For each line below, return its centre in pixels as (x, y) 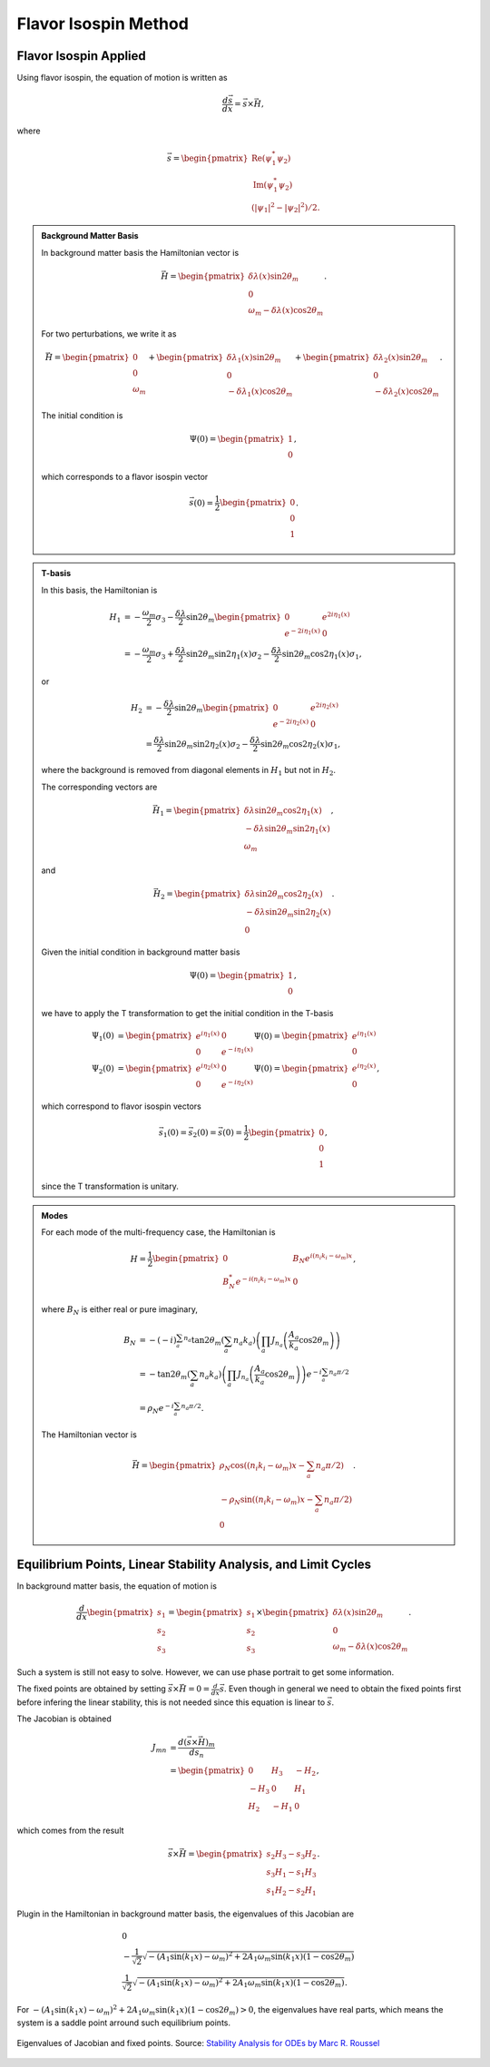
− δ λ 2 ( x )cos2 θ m (407, 392)
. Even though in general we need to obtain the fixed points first (343, 1689)
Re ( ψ (261, 158)
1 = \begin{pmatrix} (201, 811)
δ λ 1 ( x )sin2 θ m (254, 358)
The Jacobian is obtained (64, 1719)
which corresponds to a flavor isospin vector (125, 476)
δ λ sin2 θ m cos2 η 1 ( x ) (283, 811)
